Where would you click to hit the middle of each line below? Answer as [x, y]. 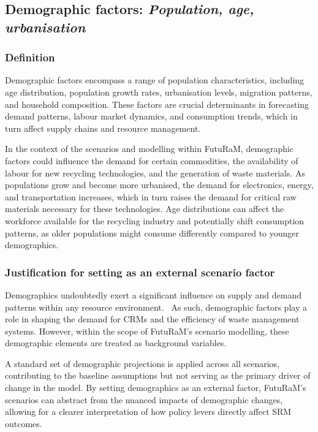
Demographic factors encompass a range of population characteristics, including [155, 80]
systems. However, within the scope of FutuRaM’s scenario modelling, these [147, 331]
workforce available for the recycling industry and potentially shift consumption [155, 220]
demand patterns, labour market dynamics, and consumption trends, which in [151, 116]
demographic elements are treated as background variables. [116, 343]
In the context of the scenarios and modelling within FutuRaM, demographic [150, 149]
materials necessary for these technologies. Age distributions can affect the [145, 209]
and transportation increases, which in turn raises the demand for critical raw [151, 196]
